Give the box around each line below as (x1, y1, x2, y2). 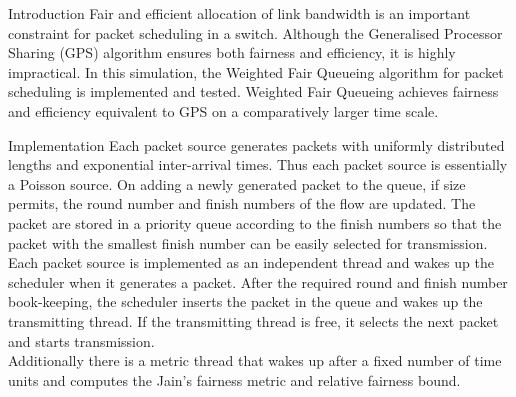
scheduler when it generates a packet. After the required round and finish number (8, 271, 508, 292)
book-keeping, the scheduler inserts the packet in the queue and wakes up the (8, 291, 483, 312)
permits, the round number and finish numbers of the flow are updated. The (8, 193, 476, 214)
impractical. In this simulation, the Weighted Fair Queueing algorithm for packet (8, 61, 504, 82)
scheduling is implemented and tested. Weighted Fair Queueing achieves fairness (8, 81, 499, 102)
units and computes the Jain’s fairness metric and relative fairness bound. (8, 369, 461, 390)
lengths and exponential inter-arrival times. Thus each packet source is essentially (8, 154, 508, 175)
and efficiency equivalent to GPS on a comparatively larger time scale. (8, 100, 439, 121)
